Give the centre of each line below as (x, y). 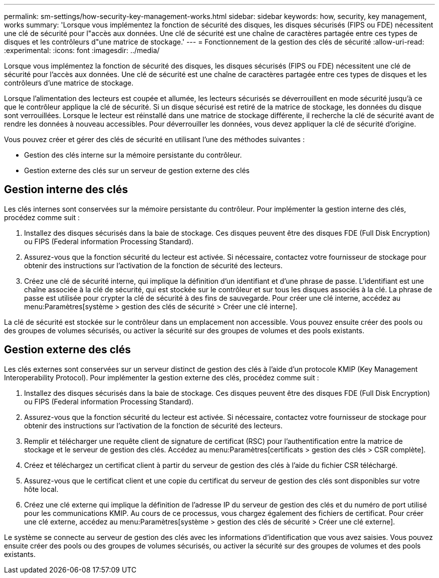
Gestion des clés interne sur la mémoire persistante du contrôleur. (133, 155)
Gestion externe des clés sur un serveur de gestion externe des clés (137, 170)
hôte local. (41, 489)
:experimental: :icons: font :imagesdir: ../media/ (82, 50)
